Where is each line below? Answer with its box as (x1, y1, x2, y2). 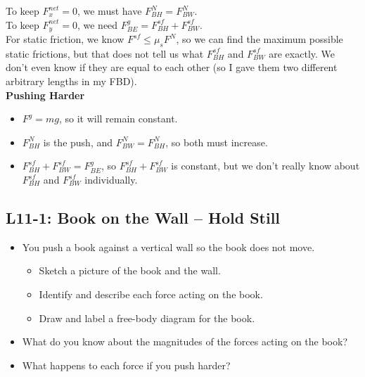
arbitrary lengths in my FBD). (6, 74, 137, 89)
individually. (84, 172, 138, 186)
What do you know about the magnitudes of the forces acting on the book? (22, 334, 348, 349)
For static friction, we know (6, 32, 124, 46)
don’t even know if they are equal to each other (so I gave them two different (6, 60, 338, 75)
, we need (77, 17, 118, 32)
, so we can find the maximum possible (176, 32, 343, 46)
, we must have (77, 4, 142, 18)
